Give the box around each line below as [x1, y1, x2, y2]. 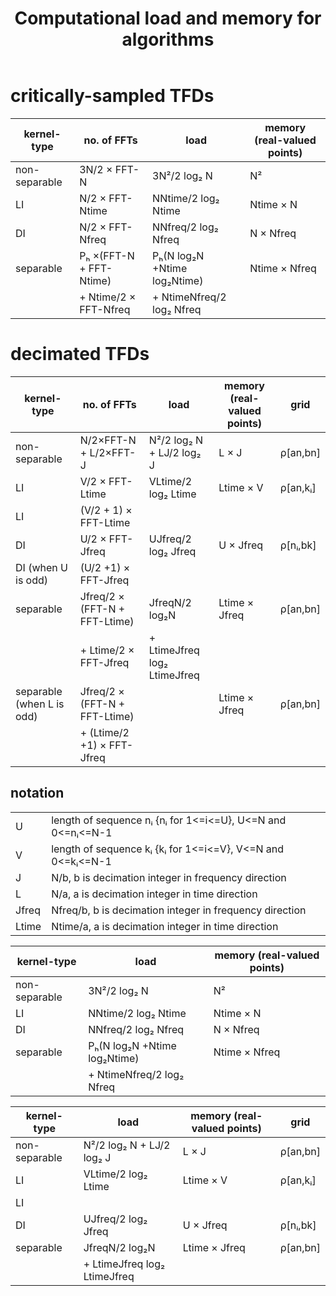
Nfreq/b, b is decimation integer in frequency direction [51, 903, 307, 917]
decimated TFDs [10, 343, 150, 366]
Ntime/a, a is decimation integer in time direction [51, 919, 279, 933]
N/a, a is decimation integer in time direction [51, 887, 258, 901]
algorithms [121, 28, 215, 51]
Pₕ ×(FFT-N [79, 248, 135, 262]
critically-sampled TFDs [10, 85, 215, 107]
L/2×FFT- [89, 445, 137, 459]
